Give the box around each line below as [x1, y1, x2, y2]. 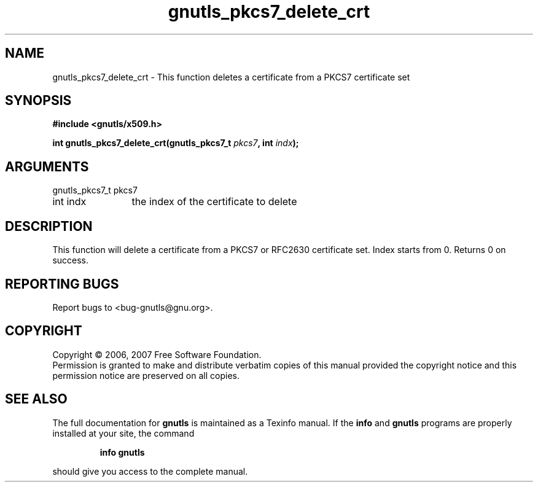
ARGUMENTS [5, 158, 89, 174]
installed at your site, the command [52, 427, 195, 438]
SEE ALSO [5, 391, 68, 407]
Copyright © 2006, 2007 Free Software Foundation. [52, 349, 262, 360]
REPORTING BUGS [5, 276, 119, 292]
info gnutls [99, 446, 145, 458]
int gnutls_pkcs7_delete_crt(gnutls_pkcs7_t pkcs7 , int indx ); [52, 138, 299, 149]
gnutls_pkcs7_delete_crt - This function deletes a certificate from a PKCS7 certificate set [52, 71, 410, 82]
